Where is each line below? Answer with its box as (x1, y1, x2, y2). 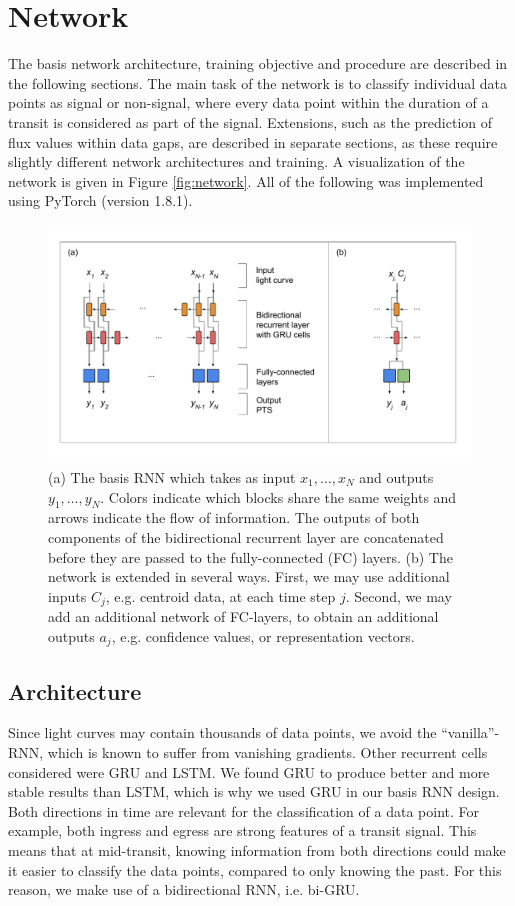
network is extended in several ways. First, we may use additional (48, 566, 450, 587)
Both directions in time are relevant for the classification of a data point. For (8, 800, 479, 821)
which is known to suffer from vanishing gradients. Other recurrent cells (47, 742, 488, 763)
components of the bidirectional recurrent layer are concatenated (48, 526, 444, 547)
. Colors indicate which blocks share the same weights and (100, 486, 457, 507)
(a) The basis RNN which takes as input (48, 466, 296, 487)
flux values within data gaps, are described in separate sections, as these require (8, 131, 498, 152)
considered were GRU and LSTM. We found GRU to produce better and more (8, 761, 490, 782)
